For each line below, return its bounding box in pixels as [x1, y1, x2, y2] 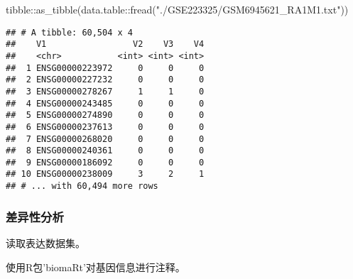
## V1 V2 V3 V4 [6, 39, 205, 50]
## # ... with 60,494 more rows [6, 181, 158, 192]
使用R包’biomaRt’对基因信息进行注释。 [6, 259, 185, 274]
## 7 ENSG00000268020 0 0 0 [6, 133, 205, 144]
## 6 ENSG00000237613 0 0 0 [6, 121, 205, 132]
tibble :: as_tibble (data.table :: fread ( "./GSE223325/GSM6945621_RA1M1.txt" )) [6, 2, 349, 16]
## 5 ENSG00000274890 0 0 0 [6, 110, 205, 121]
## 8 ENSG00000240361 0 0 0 [6, 146, 205, 156]
